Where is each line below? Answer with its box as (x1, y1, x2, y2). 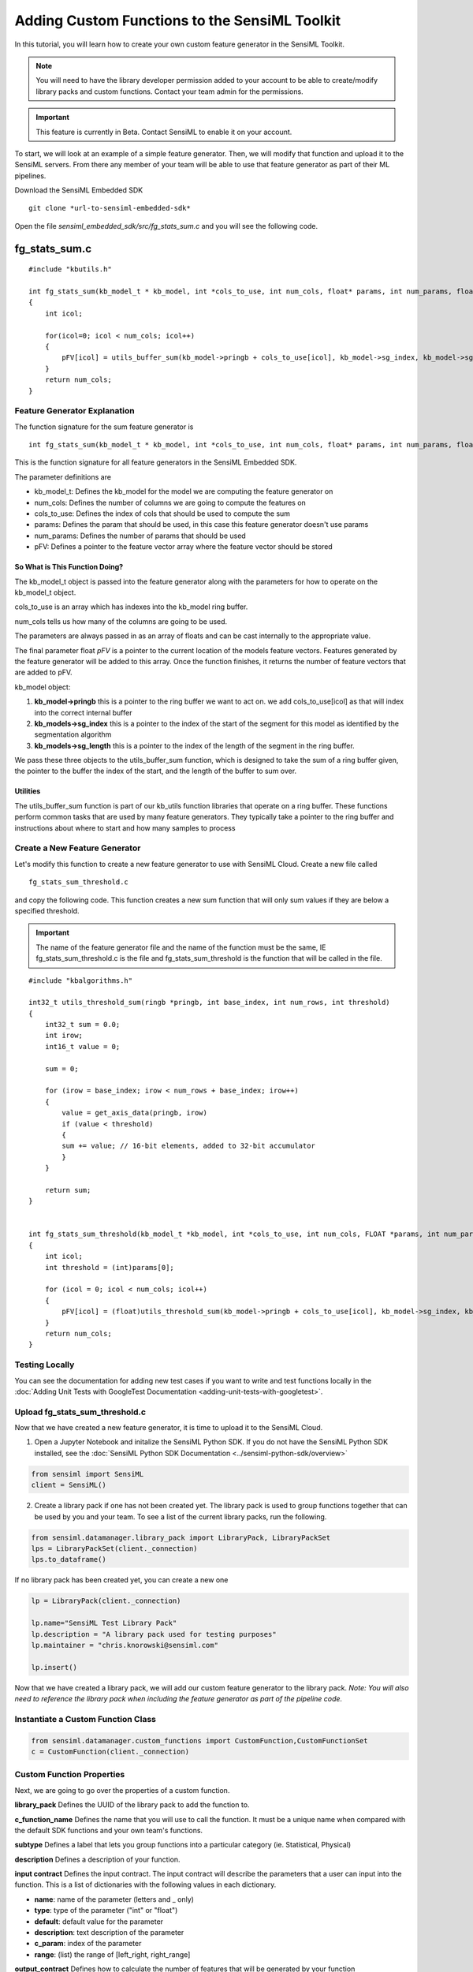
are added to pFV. (14, 667, 73, 678)
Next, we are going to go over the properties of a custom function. (14, 1785, 230, 1795)
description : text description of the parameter (34, 1928, 184, 1937)
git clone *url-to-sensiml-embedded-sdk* (28, 204, 191, 213)
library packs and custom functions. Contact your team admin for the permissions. (35, 87, 304, 96)
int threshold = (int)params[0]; (44, 1263, 175, 1272)
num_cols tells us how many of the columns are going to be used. (14, 616, 228, 626)
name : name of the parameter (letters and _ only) (34, 1894, 195, 1904)
